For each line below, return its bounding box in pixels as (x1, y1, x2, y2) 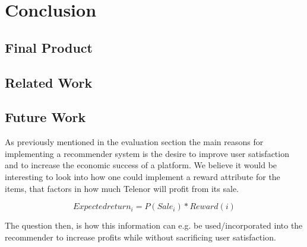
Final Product (5, 38, 93, 56)
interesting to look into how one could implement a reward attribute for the (5, 170, 280, 182)
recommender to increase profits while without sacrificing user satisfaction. (5, 230, 276, 243)
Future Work (5, 108, 86, 126)
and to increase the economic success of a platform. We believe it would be (5, 159, 277, 171)
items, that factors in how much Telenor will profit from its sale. (5, 182, 239, 194)
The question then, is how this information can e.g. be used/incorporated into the (5, 219, 303, 232)
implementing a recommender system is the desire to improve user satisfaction (5, 147, 289, 159)
